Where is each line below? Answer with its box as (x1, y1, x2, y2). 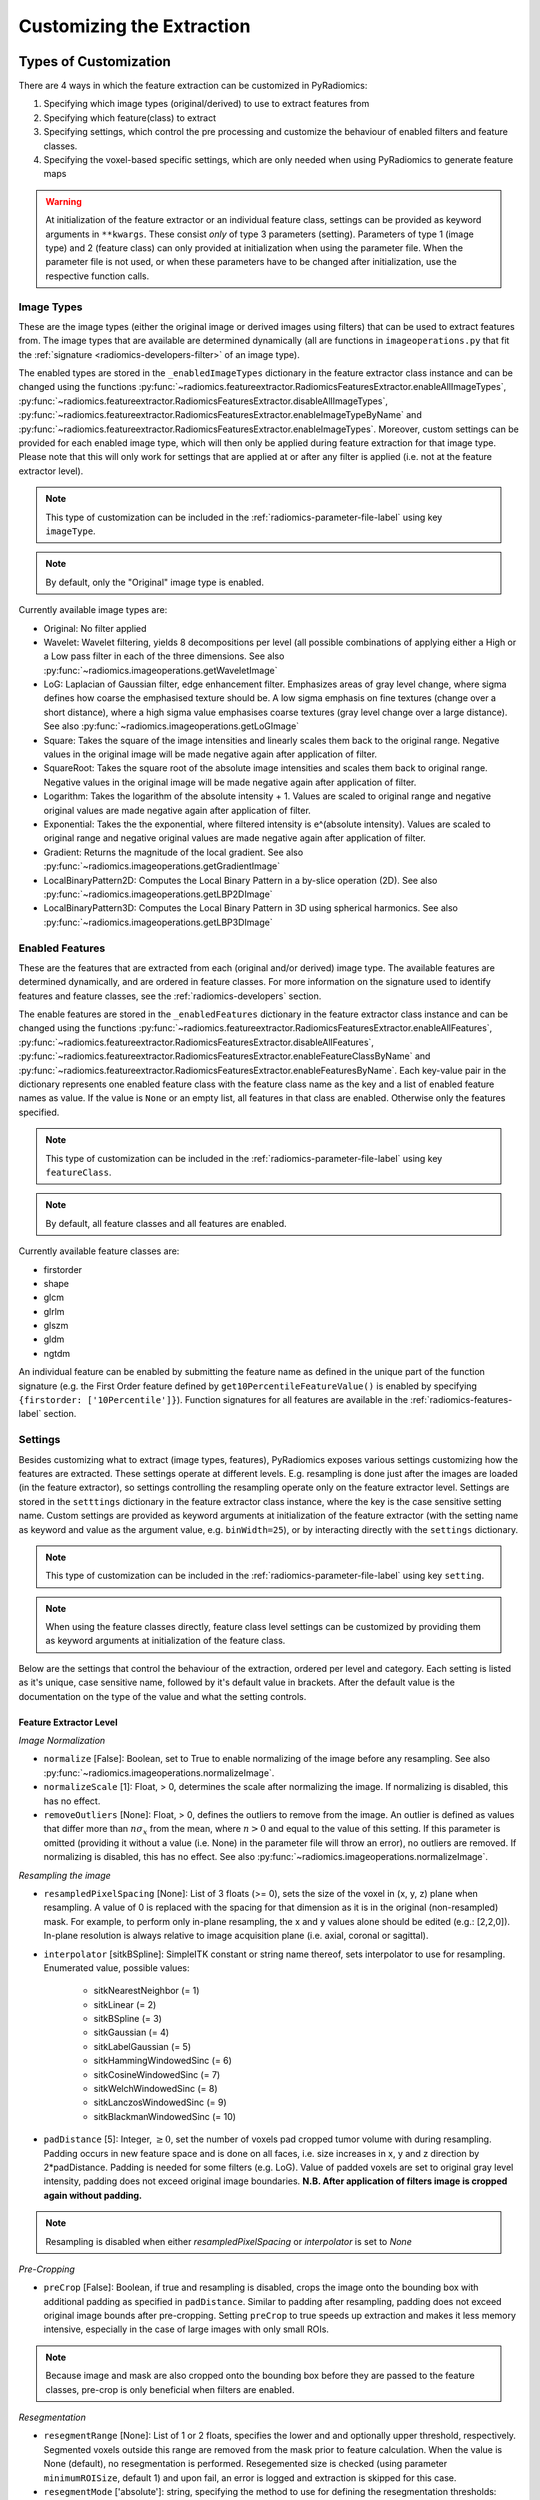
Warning (45, 195, 82, 207)
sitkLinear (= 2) (93, 1998, 157, 2010)
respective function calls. (45, 270, 150, 282)
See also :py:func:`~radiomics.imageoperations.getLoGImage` (43, 720, 300, 732)
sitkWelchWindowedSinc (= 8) (93, 2083, 219, 2095)
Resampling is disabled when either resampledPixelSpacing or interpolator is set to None (45, 2235, 412, 2247)
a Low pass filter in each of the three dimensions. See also (43, 650, 285, 662)
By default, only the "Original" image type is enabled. (45, 576, 265, 588)
